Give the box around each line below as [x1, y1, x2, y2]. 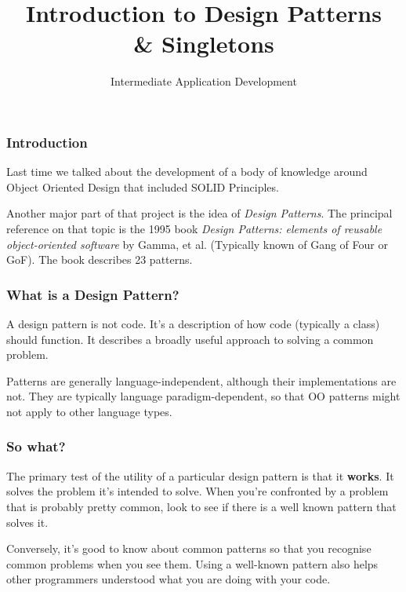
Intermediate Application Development [111, 73, 297, 90]
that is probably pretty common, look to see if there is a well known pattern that [6, 498, 397, 514]
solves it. [6, 513, 49, 530]
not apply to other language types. [6, 403, 172, 419]
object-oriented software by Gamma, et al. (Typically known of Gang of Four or [6, 236, 388, 252]
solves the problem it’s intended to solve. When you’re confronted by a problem [6, 483, 389, 499]
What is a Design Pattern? [6, 284, 179, 304]
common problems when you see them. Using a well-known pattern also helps [6, 555, 379, 572]
